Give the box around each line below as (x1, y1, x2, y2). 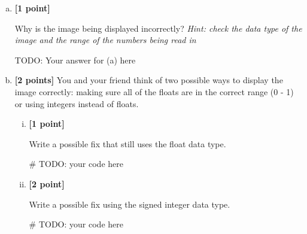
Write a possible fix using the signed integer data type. (29, 197, 230, 210)
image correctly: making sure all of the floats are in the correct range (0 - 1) (14, 85, 294, 98)
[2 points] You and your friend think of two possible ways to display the (14, 74, 283, 86)
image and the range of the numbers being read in (14, 34, 196, 46)
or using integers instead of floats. (14, 97, 139, 110)
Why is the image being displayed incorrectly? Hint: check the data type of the (14, 22, 302, 34)
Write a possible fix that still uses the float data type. (29, 137, 226, 150)
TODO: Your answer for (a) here (14, 53, 136, 66)
